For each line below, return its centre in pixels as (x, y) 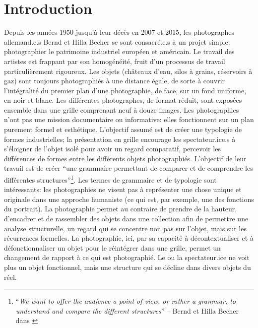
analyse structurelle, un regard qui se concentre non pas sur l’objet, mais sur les (125, 228)
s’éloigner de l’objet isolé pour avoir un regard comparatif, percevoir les (112, 149)
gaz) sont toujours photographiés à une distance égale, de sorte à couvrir (115, 81)
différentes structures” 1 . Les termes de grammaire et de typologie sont (110, 179)
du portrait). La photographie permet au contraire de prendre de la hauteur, (121, 209)
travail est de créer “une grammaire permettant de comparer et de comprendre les (129, 168)
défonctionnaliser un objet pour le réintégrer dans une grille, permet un (112, 247)
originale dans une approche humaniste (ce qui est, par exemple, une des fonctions (129, 199)
